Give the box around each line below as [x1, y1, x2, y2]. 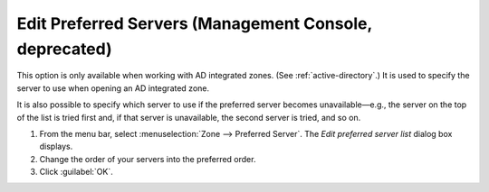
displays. [39, 141, 73, 152]
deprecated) [16, 39, 112, 59]
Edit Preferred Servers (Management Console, [16, 14, 373, 33]
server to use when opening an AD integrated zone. [16, 82, 210, 94]
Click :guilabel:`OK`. [39, 167, 113, 178]
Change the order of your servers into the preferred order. [39, 153, 256, 164]
